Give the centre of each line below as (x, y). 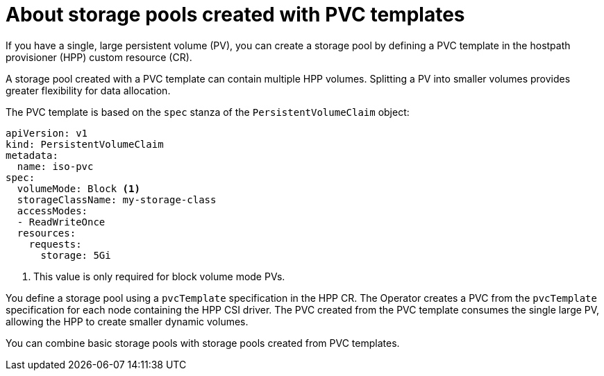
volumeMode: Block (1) (78, 188)
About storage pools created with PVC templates (235, 15)
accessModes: (52, 211)
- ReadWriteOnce (61, 222)
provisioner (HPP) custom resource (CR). (99, 57)
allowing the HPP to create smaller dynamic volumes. (127, 321)
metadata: (32, 155)
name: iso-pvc (55, 166)
